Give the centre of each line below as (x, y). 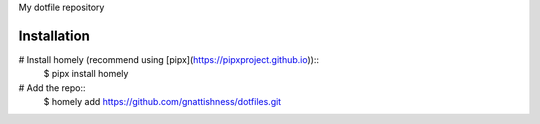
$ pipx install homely (86, 74)
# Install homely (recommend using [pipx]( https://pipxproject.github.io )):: (169, 59)
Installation (54, 35)
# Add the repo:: (52, 87)
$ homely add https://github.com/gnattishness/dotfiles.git (162, 102)
